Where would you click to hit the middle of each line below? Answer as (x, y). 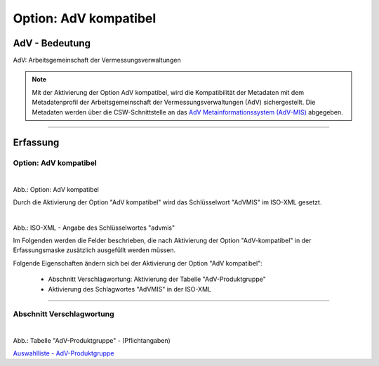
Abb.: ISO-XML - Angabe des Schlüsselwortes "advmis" (94, 228)
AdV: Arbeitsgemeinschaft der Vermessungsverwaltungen (97, 60)
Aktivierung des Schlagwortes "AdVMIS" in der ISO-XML (130, 289)
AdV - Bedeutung (52, 43)
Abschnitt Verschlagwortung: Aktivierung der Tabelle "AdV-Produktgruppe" (157, 279)
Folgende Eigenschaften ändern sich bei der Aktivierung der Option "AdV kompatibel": (138, 263)
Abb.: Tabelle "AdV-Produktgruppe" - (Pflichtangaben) (92, 340)
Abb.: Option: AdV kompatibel (56, 189)
